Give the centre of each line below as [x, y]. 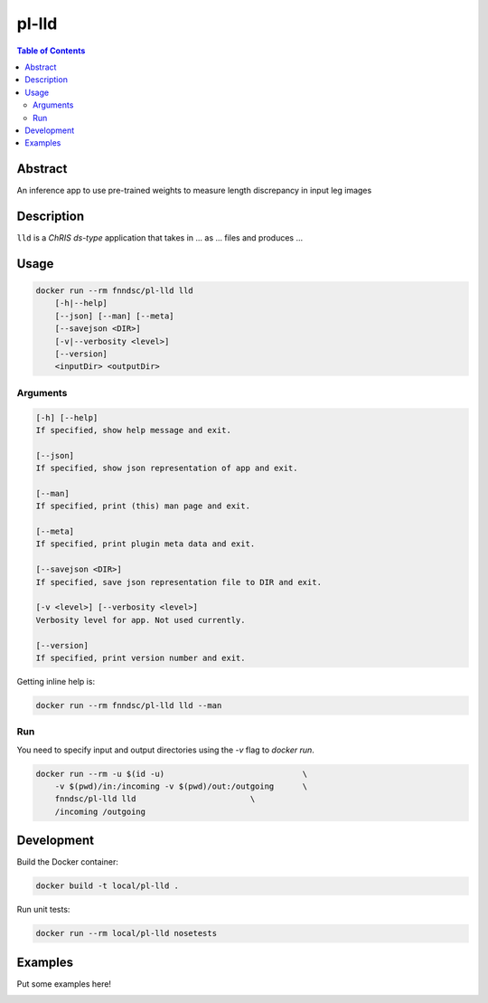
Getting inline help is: [56, 681]
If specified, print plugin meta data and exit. [145, 544]
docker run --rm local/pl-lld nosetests [126, 933]
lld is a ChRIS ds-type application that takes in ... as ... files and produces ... [160, 238]
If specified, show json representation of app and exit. [167, 468]
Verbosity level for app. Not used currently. [141, 620]
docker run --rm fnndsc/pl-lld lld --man [129, 705]
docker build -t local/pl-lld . [108, 886]
